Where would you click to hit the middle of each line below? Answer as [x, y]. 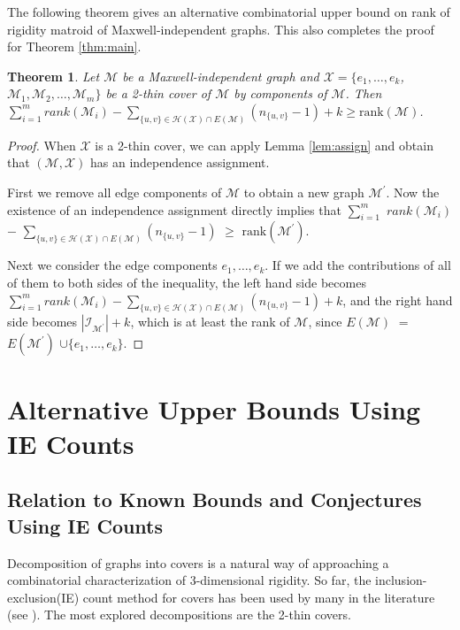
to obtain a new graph [304, 192]
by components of [280, 93]
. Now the [413, 192]
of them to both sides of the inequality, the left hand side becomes [187, 282]
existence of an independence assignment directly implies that [174, 209]
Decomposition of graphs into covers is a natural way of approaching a [198, 562]
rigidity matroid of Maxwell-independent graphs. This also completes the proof [221, 29]
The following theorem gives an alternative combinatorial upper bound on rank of [229, 12]
